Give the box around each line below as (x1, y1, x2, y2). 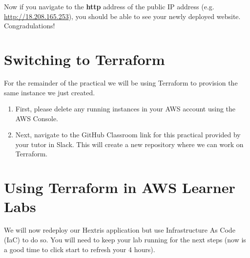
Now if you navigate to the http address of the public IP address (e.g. (4, 1, 214, 11)
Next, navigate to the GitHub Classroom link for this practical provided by (15, 129, 241, 140)
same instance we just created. (4, 87, 95, 97)
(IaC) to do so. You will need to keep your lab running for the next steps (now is (4, 234, 246, 244)
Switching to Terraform (4, 49, 165, 69)
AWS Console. (15, 113, 58, 123)
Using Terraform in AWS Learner (4, 177, 235, 197)
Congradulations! (4, 21, 55, 31)
